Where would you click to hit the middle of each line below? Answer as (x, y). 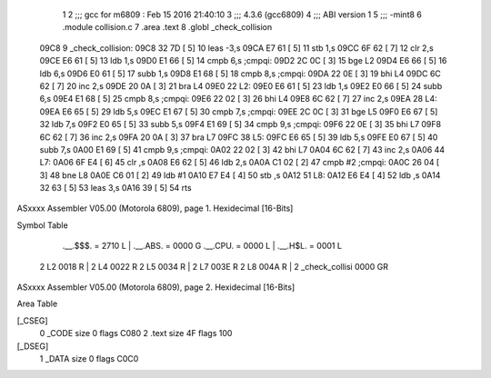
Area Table (37, 303)
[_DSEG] (33, 346)
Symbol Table (42, 225)
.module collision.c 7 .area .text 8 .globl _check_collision (167, 27)
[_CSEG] (33, 320)
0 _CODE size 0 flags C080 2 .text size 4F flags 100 (136, 333)
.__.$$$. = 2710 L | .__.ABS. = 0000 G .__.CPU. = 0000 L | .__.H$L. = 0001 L (202, 246)
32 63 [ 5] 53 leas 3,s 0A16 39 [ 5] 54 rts (115, 188)
